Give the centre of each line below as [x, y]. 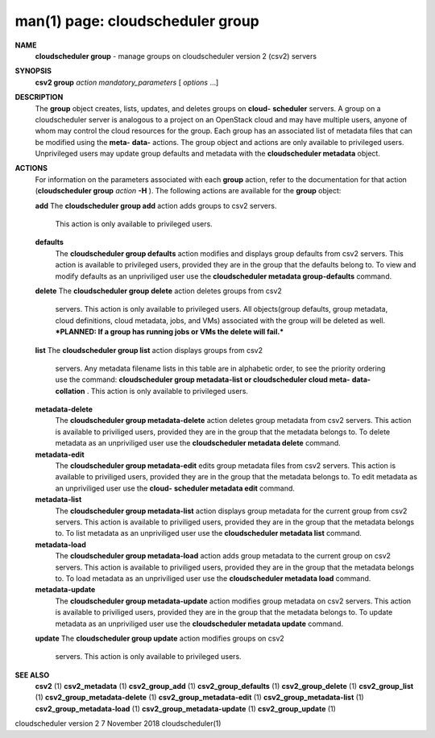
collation [70, 391]
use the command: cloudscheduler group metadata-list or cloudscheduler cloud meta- [203, 379]
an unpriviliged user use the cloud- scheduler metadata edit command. [175, 488]
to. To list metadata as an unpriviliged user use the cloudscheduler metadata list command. [209, 533]
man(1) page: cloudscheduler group [137, 21]
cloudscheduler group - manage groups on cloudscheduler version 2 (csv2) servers [176, 56]
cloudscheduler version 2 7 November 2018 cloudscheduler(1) [118, 723]
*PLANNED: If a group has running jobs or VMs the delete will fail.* [170, 332]
